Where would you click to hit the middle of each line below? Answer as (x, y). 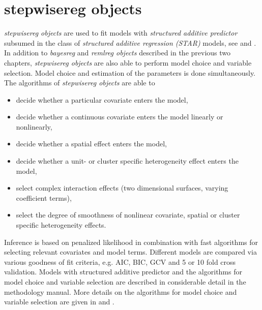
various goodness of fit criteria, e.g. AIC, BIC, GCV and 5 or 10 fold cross (120, 261)
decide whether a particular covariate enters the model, (102, 99)
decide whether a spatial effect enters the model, (91, 144)
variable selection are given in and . (59, 302)
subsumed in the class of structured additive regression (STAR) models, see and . (130, 42)
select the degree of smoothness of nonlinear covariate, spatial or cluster (128, 215)
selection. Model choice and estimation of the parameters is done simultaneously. (130, 72)
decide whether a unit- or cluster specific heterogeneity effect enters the (127, 161)
